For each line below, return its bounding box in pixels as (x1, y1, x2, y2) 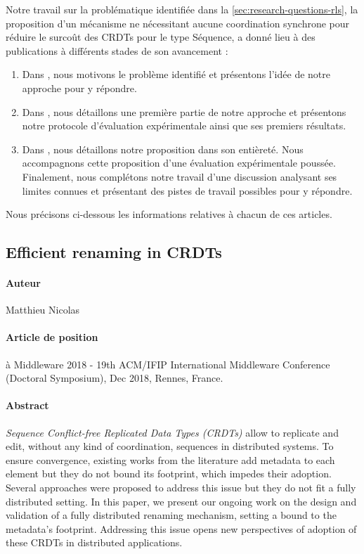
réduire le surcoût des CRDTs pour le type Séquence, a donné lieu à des (6, 30, 316, 44)
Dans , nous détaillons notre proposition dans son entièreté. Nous (22, 141, 304, 156)
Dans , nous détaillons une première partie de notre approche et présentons (22, 104, 346, 119)
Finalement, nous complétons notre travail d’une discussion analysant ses (22, 169, 337, 183)
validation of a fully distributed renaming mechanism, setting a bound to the (6, 508, 337, 522)
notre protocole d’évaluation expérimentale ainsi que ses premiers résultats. (22, 118, 346, 133)
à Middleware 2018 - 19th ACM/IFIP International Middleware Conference (6, 356, 330, 371)
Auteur (6, 276, 41, 290)
